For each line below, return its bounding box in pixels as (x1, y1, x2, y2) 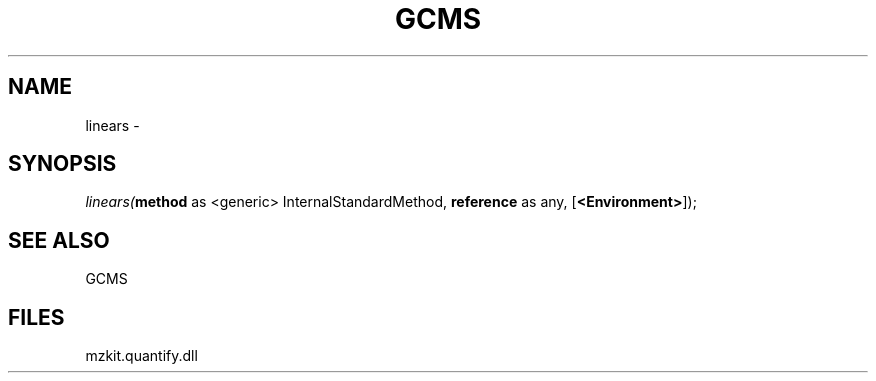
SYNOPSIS (8, 151, 117, 177)
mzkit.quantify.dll (85, 347, 198, 365)
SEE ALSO (8, 227, 110, 253)
